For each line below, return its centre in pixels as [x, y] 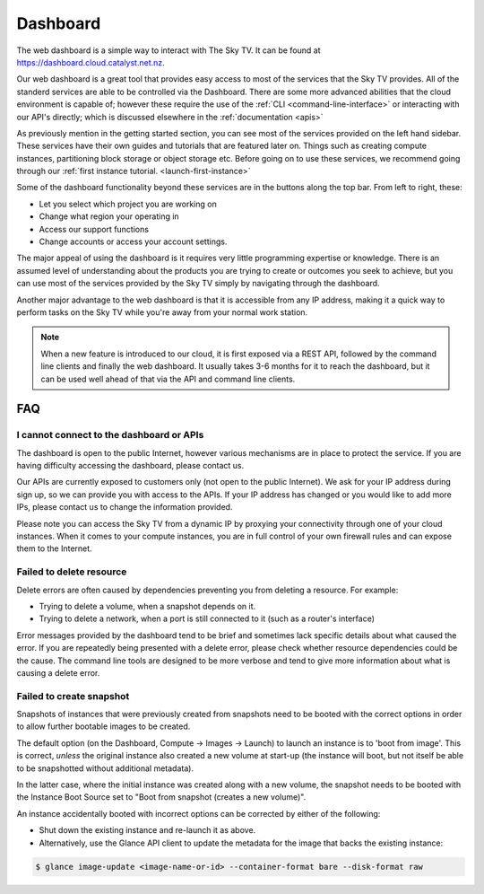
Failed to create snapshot [73, 696]
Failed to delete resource [72, 572]
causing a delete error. [58, 672]
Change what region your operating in [109, 216]
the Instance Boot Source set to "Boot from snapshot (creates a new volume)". [161, 797]
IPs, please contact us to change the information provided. [125, 507]
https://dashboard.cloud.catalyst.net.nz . [91, 62]
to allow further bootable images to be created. [104, 726]
